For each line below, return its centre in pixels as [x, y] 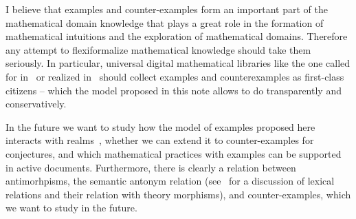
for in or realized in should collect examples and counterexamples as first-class [175, 76]
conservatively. [36, 104]
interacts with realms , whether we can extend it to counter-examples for [160, 140]
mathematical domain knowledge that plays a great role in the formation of [165, 22]
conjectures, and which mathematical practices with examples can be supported [174, 153]
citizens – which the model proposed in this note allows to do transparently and [174, 90]
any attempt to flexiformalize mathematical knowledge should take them [158, 49]
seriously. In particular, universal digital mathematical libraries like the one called [178, 63]
